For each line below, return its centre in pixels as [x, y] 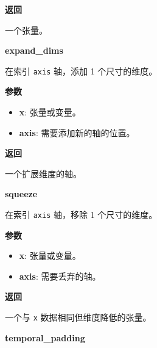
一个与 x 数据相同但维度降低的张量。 [78, 317]
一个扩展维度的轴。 [43, 173]
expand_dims [34, 50]
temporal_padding [45, 337]
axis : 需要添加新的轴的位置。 [77, 132]
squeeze [21, 194]
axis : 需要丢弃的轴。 [60, 276]
